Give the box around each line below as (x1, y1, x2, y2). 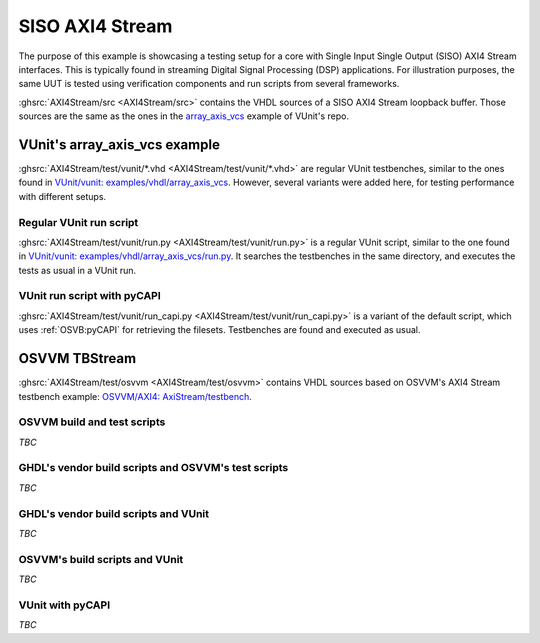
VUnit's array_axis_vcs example (18, 136, 220, 153)
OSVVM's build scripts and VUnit (18, 552, 184, 566)
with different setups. (18, 190, 107, 202)
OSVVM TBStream (18, 350, 137, 367)
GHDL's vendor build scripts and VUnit (18, 506, 210, 520)
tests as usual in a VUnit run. (18, 264, 137, 276)
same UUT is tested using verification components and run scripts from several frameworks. (18, 78, 400, 90)
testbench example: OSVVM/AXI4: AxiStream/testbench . (18, 390, 252, 402)
